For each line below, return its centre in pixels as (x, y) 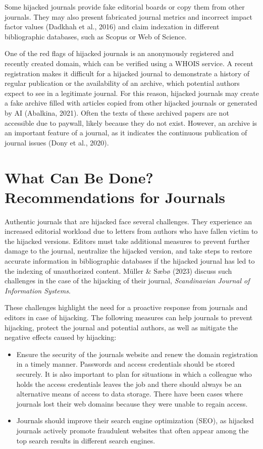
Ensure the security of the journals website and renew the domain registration (137, 354)
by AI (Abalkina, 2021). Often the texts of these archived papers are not (117, 112)
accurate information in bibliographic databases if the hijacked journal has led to (130, 261)
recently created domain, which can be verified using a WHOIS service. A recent (129, 63)
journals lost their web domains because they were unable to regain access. (132, 403)
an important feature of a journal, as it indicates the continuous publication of (126, 133)
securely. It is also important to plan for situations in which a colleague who (134, 373)
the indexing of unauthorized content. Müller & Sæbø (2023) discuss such (118, 270)
